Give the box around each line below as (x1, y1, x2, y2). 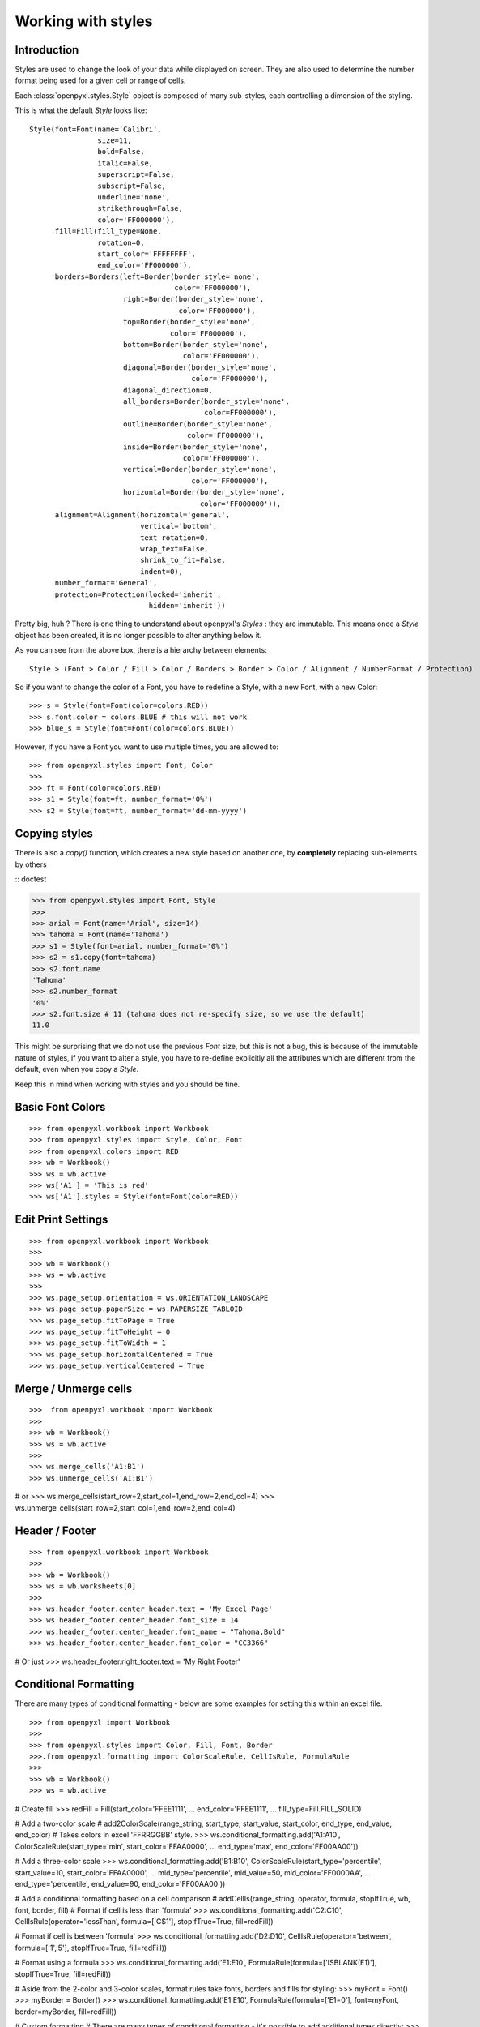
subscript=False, (97, 181, 166, 191)
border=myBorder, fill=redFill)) (15, 2007, 117, 2016)
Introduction (15, 43, 79, 57)
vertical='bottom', (140, 521, 218, 531)
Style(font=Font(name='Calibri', (29, 124, 162, 134)
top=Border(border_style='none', (122, 317, 256, 327)
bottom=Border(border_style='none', (122, 341, 269, 349)
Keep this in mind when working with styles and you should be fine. (15, 1079, 240, 1089)
